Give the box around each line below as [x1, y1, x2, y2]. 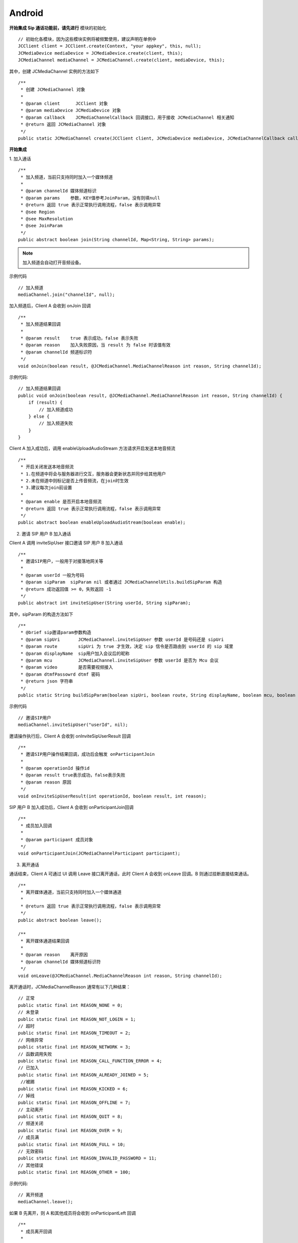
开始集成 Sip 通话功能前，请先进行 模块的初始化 [9, 25, 107, 31]
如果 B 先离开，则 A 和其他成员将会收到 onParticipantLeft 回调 [9, 1210, 136, 1216]
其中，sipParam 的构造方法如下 [9, 611, 74, 617]
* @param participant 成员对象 [20, 837, 93, 842]
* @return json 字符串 [20, 679, 73, 684]
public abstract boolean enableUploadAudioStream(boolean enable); [18, 520, 186, 526]
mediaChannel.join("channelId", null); [18, 292, 115, 298]
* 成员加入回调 [20, 823, 52, 828]
